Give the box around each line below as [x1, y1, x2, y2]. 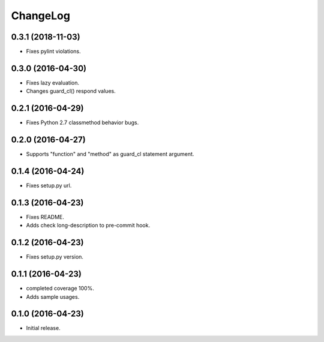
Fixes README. [26, 213, 64, 220]
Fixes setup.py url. [26, 182, 72, 189]
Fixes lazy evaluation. [26, 79, 80, 86]
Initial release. [26, 325, 61, 332]
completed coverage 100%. [26, 285, 94, 292]
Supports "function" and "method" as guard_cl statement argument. [26, 151, 194, 158]
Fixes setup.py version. [26, 253, 84, 260]
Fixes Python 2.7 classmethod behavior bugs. [26, 119, 139, 126]
